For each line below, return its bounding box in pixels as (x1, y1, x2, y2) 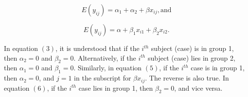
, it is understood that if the (55, 43, 140, 53)
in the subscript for (74, 73, 131, 83)
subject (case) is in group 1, (151, 43, 234, 53)
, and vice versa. (174, 82, 223, 93)
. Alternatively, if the (73, 52, 136, 63)
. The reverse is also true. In (145, 73, 229, 83)
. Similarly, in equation (73, 63, 142, 73)
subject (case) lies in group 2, (147, 52, 235, 63)
